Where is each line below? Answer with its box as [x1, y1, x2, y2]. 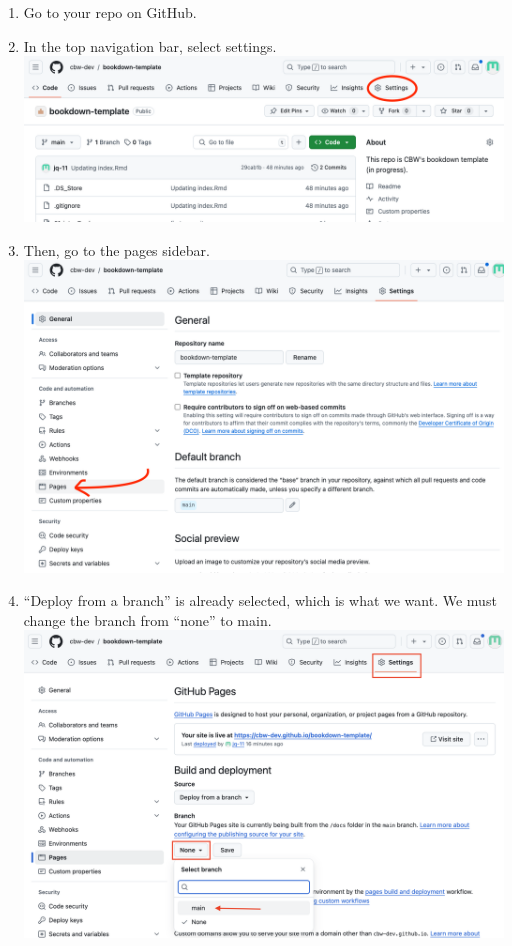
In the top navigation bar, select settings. [23, 35, 277, 56]
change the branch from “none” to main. [23, 609, 272, 630]
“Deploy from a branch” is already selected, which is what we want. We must [23, 590, 497, 611]
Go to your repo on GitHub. [23, 2, 197, 22]
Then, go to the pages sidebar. [23, 239, 210, 260]
